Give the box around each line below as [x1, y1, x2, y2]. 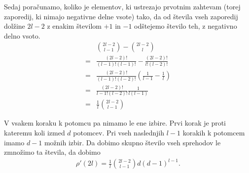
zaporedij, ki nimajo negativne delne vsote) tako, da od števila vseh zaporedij [4, 11, 238, 21]
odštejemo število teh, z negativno [134, 21, 237, 31]
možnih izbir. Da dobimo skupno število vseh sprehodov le [44, 137, 221, 147]
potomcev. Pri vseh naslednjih [73, 128, 165, 137]
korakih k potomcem [182, 128, 245, 137]
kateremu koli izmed [4, 128, 65, 137]
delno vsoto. [4, 30, 40, 41]
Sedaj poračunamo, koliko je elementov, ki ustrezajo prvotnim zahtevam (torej [4, 1, 241, 11]
